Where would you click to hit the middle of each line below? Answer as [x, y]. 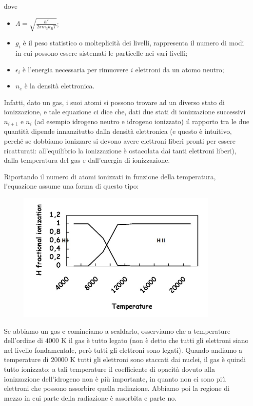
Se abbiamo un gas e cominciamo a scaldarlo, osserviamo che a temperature [117, 331]
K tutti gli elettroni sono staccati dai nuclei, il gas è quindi [158, 359]
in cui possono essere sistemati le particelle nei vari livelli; [101, 53]
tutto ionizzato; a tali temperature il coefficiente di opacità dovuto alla [109, 369]
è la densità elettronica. [59, 86]
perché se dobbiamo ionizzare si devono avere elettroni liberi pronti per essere [120, 140]
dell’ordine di [24, 340]
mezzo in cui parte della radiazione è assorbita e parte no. [90, 397]
